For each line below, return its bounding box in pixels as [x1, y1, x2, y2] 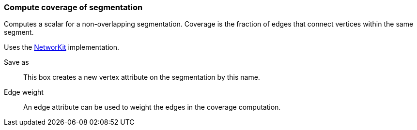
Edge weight [4, 88, 44, 97]
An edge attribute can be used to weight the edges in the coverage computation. [23, 103, 281, 112]
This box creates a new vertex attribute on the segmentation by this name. [23, 73, 260, 82]
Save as [4, 58, 29, 67]
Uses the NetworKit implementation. [4, 43, 120, 52]
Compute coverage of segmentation [4, 2, 143, 12]
